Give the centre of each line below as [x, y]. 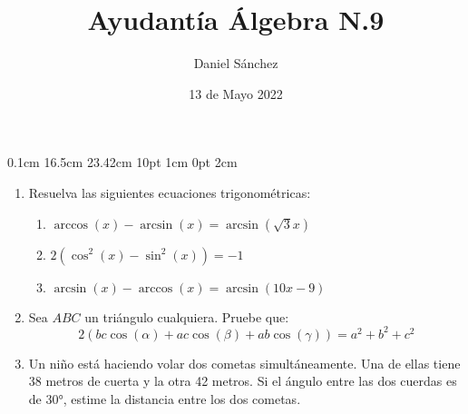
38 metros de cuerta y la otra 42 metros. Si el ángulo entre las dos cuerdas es [243, 381]
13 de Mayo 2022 [236, 93]
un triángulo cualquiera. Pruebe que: [187, 316]
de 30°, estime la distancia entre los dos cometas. [165, 398]
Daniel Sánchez [236, 63]
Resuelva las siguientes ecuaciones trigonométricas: [170, 192]
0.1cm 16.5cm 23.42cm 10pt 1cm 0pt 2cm [122, 162]
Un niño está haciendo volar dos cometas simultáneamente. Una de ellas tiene [244, 363]
